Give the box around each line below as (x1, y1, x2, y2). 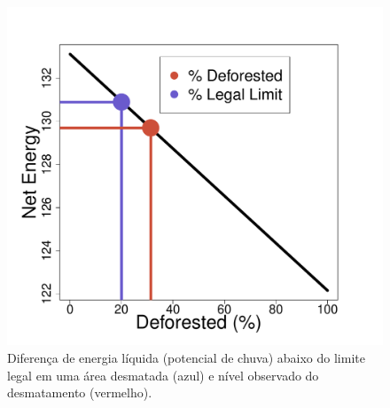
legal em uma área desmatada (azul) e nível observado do (7, 365, 319, 384)
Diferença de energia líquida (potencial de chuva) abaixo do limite (7, 348, 365, 366)
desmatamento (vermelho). (7, 383, 152, 402)
